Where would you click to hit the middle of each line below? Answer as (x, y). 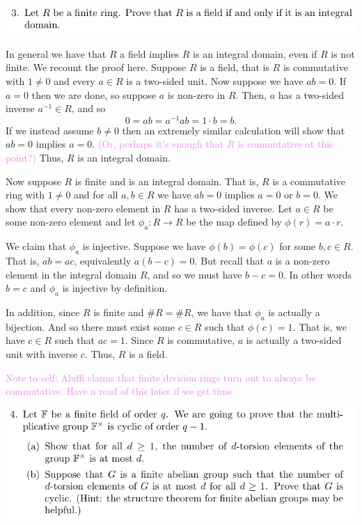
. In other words (317, 274)
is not (343, 53)
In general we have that (56, 53)
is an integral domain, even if (255, 53)
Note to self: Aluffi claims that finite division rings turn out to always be (161, 377)
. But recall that (229, 260)
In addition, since (43, 312)
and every (74, 80)
